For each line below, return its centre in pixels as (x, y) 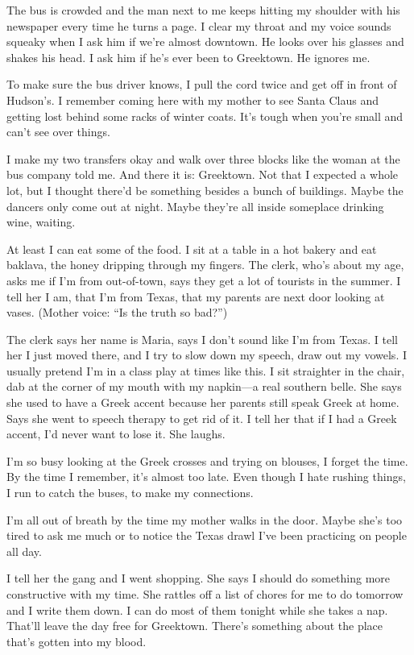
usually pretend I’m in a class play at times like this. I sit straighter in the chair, (206, 370)
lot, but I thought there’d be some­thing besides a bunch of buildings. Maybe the (205, 190)
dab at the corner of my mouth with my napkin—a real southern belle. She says (204, 386)
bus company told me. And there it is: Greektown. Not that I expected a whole (203, 174)
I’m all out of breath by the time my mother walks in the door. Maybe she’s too (205, 519)
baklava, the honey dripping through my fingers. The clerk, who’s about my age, (205, 265)
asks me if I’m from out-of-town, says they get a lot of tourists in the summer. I (204, 280)
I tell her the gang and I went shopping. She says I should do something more (199, 578)
